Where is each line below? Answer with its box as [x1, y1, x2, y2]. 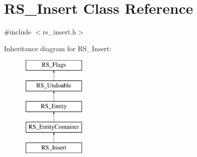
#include [4, 27, 32, 37]
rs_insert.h [42, 27, 77, 37]
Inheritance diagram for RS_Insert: [4, 43, 112, 53]
